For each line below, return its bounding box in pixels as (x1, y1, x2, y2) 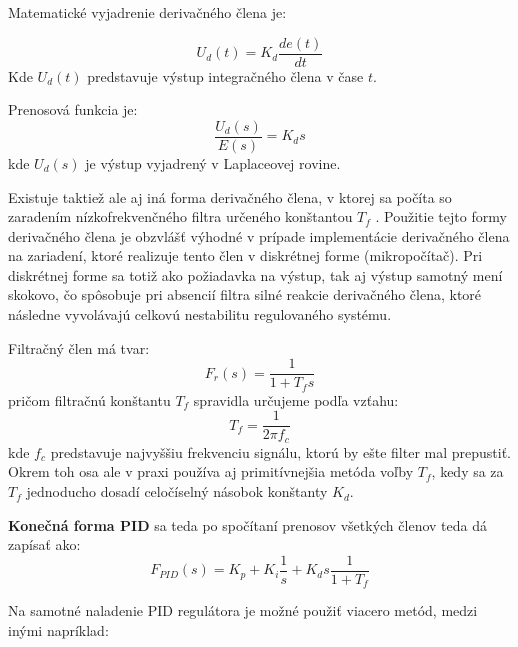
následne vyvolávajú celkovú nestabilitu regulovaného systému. (8, 304, 392, 325)
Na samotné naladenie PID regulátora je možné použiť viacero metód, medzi (8, 600, 478, 621)
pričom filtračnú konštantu (8, 389, 171, 410)
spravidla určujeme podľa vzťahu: (193, 389, 399, 410)
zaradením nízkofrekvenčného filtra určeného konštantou (8, 206, 353, 227)
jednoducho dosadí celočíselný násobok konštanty (26, 481, 328, 502)
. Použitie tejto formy (375, 206, 507, 227)
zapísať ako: (8, 534, 81, 555)
